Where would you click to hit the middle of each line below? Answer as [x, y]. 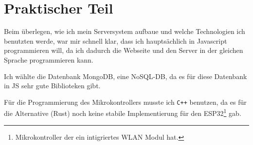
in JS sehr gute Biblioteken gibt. [52, 86]
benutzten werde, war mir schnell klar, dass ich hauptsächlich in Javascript [116, 40]
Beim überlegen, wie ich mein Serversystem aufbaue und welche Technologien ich [125, 31]
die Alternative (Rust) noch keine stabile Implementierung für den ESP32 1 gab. [123, 112]
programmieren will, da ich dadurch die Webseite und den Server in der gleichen [124, 50]
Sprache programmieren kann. [49, 59]
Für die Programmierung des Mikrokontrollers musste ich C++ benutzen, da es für [125, 102]
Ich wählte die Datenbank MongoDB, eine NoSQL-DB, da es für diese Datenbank [126, 76]
